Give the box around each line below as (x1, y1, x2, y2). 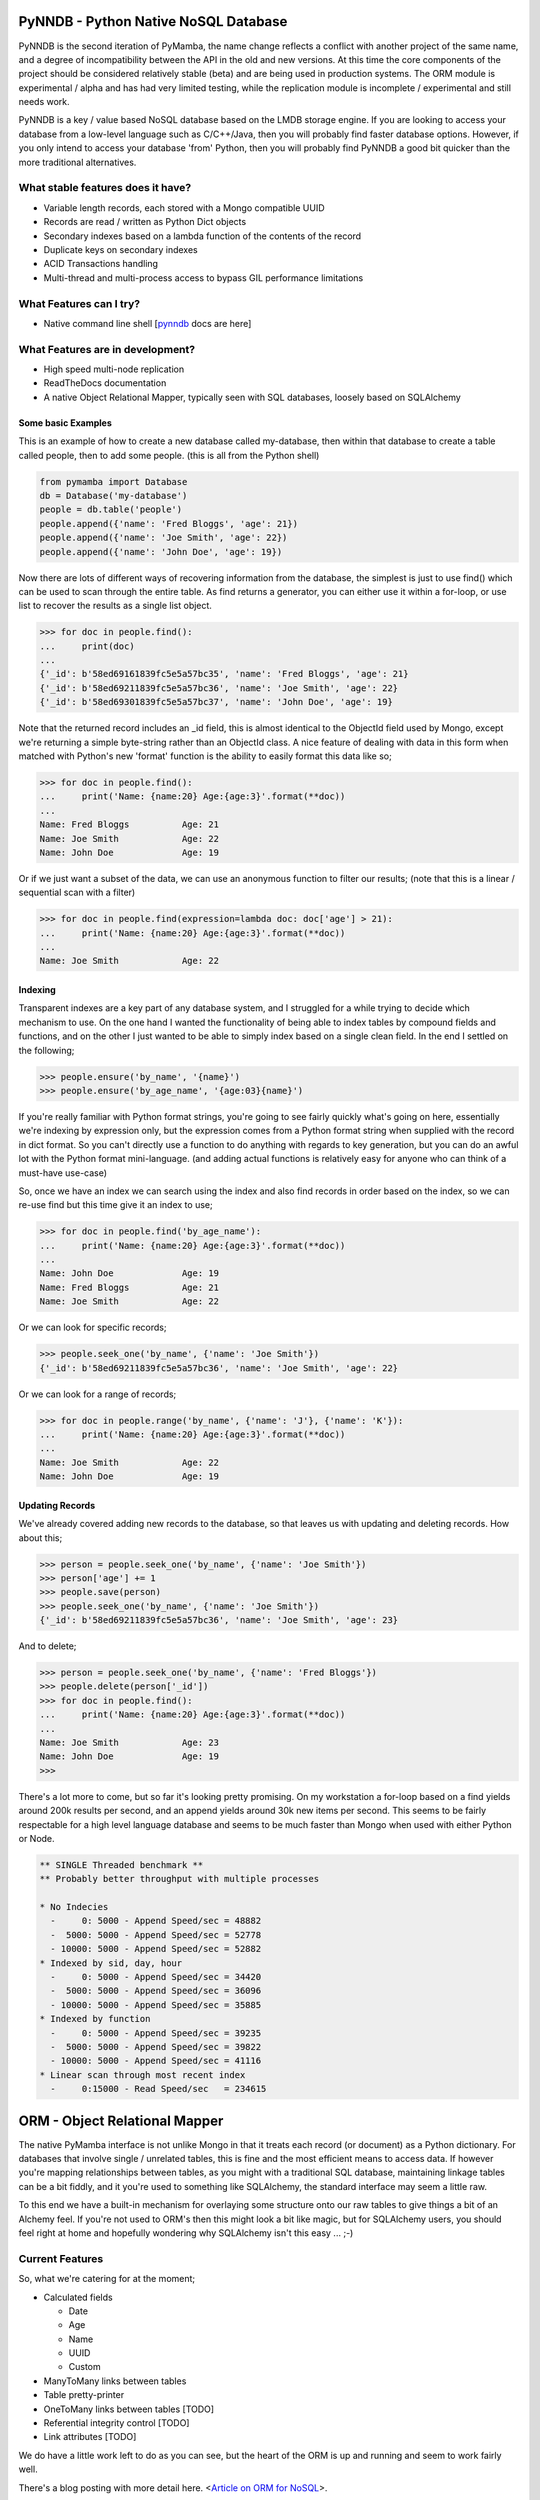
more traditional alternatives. (18, 156, 137, 168)
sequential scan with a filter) (18, 886, 136, 899)
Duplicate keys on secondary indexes (43, 243, 199, 255)
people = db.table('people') (39, 504, 183, 515)
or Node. (18, 1832, 55, 1844)
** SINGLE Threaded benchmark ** (39, 1859, 204, 1870)
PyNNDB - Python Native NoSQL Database (18, 13, 288, 30)
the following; (18, 1044, 75, 1056)
